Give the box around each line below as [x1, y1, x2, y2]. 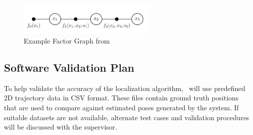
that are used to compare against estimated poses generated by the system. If [4, 102, 239, 112]
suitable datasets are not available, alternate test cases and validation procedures [4, 112, 250, 122]
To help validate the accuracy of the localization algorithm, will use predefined [4, 83, 246, 93]
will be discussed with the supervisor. [4, 122, 117, 132]
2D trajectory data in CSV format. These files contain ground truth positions [4, 92, 239, 103]
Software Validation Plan [4, 60, 134, 75]
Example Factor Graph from [24, 36, 110, 46]
